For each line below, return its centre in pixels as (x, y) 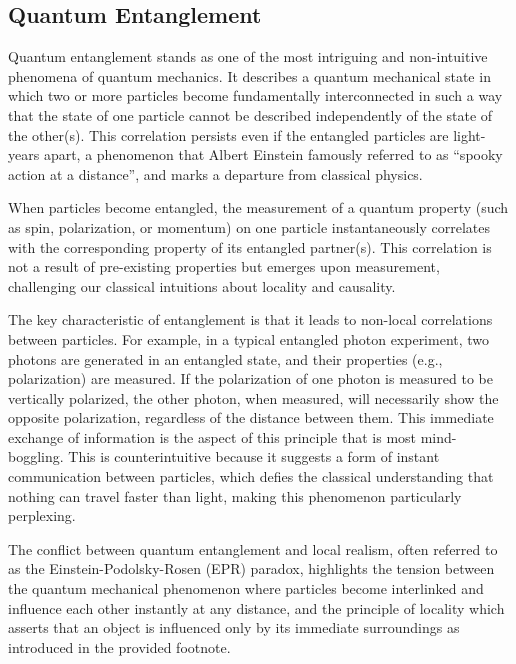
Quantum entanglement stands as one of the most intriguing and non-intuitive (248, 56)
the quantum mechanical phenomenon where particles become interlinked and (246, 588)
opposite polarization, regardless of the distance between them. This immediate (251, 417)
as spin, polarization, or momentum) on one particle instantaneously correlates (249, 226)
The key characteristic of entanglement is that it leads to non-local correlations (250, 319)
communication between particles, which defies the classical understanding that (251, 476)
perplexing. (42, 515)
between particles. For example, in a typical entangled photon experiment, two (249, 338)
